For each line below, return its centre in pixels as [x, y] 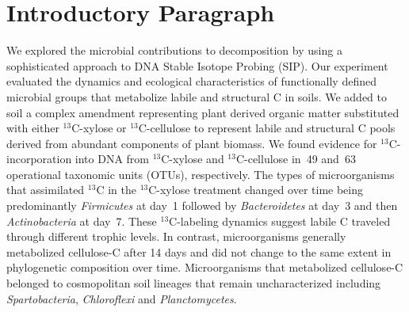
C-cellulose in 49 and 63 [296, 159]
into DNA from [112, 159]
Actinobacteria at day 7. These [82, 221]
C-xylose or [99, 128]
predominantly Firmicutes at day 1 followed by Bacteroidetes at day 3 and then [202, 205]
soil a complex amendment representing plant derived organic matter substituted [203, 112]
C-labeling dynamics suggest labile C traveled [280, 221]
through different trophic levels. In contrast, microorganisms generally [176, 236]
